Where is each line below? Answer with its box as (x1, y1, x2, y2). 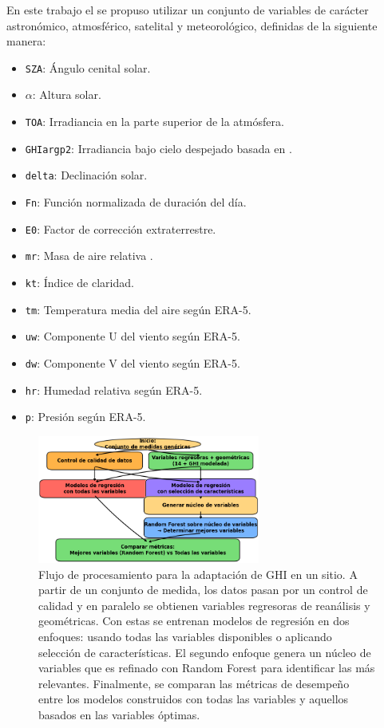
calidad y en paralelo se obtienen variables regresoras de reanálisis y (38, 596, 370, 613)
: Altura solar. (32, 86, 101, 103)
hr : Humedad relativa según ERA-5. (25, 381, 203, 398)
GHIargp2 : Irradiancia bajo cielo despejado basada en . (25, 140, 292, 156)
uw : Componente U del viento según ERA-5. (25, 328, 240, 344)
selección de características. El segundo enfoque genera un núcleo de (38, 643, 371, 660)
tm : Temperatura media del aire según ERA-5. (25, 301, 251, 317)
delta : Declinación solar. (25, 167, 148, 183)
